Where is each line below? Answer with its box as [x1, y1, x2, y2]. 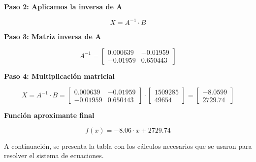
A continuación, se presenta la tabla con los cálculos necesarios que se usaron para [4, 140, 252, 151]
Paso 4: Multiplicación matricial [4, 70, 115, 81]
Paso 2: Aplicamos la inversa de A [4, 1, 123, 11]
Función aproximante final [4, 110, 95, 120]
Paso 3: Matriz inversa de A [4, 31, 101, 42]
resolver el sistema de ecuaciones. [4, 150, 104, 161]
